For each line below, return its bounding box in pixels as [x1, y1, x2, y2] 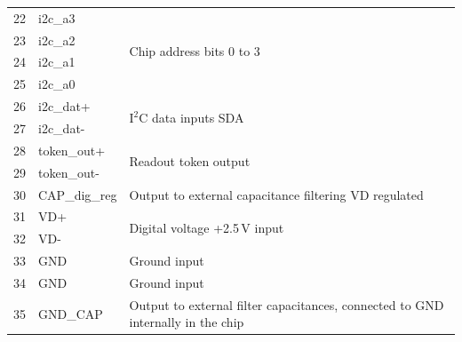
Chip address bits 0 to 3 [129, 42, 260, 60]
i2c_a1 [38, 52, 76, 71]
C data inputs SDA [139, 107, 244, 126]
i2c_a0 [38, 75, 76, 93]
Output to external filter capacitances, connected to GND [129, 295, 444, 314]
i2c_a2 [38, 30, 76, 49]
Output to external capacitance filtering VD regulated [129, 185, 424, 203]
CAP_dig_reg [38, 185, 117, 203]
